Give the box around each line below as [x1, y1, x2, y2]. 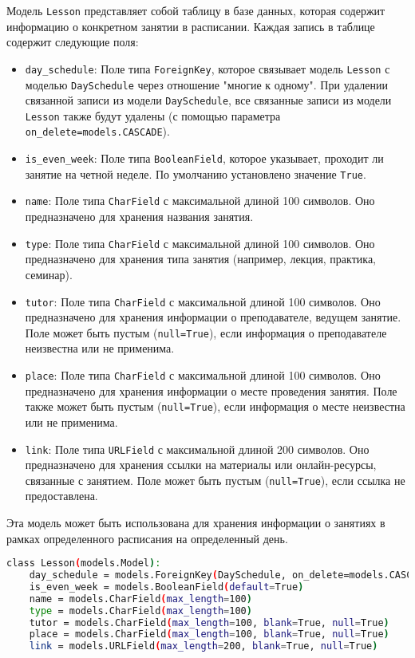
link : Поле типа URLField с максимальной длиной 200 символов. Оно [25, 440, 370, 457]
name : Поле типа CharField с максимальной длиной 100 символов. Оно [25, 192, 375, 209]
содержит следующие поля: [6, 33, 139, 50]
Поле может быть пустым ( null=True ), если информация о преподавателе [25, 324, 387, 341]
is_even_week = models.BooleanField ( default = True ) [29, 581, 304, 593]
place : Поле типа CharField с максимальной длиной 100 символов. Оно [25, 367, 381, 384]
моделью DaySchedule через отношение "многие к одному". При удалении [25, 76, 388, 93]
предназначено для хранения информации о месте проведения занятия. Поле [25, 382, 397, 399]
